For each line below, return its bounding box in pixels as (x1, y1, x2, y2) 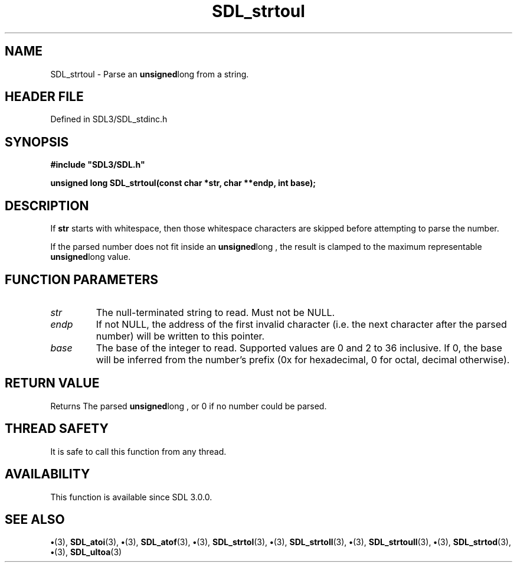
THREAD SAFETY (5, 421, 109, 436)
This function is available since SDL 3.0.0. (50, 491, 212, 502)
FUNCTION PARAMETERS (5, 272, 158, 287)
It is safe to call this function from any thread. (50, 446, 227, 457)
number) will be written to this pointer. (96, 330, 265, 342)
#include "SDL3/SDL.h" (50, 159, 145, 170)
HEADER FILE (5, 89, 84, 105)
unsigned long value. (50, 252, 131, 262)
